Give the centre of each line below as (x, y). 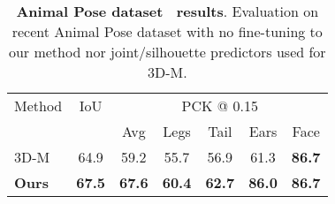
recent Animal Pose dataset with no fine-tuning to (167, 31)
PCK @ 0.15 (220, 106)
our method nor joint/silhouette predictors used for (167, 52)
